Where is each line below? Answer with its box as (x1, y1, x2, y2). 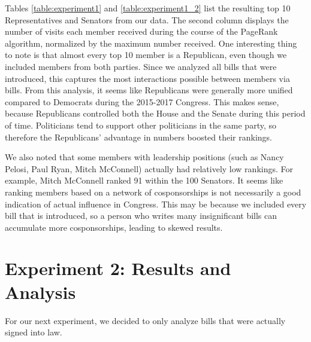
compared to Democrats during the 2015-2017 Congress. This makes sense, (5, 95, 279, 108)
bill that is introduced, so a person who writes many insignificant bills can (5, 209, 277, 222)
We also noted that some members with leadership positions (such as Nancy (5, 151, 284, 163)
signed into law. (5, 326, 62, 338)
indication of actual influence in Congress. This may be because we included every (5, 197, 307, 210)
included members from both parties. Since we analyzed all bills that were (5, 60, 277, 72)
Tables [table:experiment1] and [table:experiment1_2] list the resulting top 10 (5, 2, 291, 14)
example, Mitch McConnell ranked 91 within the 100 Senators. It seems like (5, 174, 283, 187)
